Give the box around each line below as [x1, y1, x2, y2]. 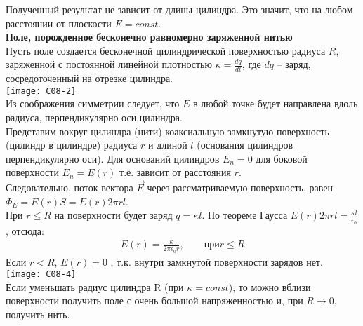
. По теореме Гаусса [202, 208, 288, 222]
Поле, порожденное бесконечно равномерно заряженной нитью [6, 29, 293, 44]
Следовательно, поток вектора [6, 180, 133, 195]
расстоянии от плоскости [6, 15, 112, 30]
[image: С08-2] [6, 86, 77, 96]
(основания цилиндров [197, 137, 293, 152]
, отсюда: [6, 223, 44, 238]
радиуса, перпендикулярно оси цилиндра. [6, 110, 183, 125]
